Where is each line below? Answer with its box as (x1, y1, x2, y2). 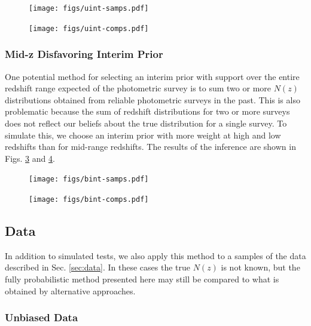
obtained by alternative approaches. (5, 284, 136, 297)
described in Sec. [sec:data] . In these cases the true (5, 261, 190, 273)
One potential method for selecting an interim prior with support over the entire (5, 70, 300, 82)
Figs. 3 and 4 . (5, 152, 55, 164)
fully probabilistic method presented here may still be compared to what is (5, 272, 279, 285)
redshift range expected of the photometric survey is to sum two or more (5, 82, 272, 94)
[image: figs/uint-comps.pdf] (29, 24, 149, 33)
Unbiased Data (5, 310, 78, 325)
